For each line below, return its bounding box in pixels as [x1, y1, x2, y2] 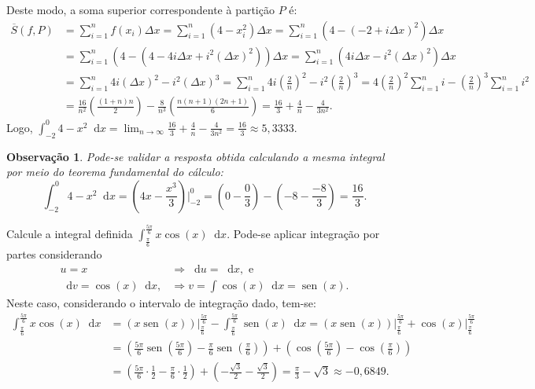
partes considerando [6, 246, 102, 262]
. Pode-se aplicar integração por [227, 226, 380, 242]
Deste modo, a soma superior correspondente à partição [6, 2, 275, 17]
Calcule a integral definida [6, 226, 133, 242]
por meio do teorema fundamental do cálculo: [6, 163, 223, 180]
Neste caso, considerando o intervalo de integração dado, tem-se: [6, 294, 316, 310]
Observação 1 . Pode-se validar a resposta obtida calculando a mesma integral [6, 148, 385, 164]
